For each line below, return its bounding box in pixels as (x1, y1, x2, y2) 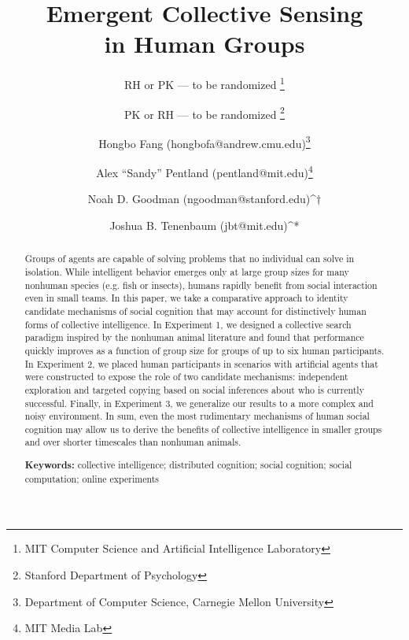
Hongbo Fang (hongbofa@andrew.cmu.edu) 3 (98, 132, 311, 151)
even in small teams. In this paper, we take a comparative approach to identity (24, 291, 348, 305)
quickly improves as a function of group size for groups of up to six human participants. (24, 343, 385, 357)
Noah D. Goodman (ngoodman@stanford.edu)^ (87, 191, 316, 207)
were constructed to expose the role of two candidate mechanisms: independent (24, 370, 348, 383)
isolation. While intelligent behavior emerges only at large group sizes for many (24, 265, 349, 278)
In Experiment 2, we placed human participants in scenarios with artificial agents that (24, 357, 378, 370)
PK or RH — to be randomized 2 (124, 103, 285, 122)
